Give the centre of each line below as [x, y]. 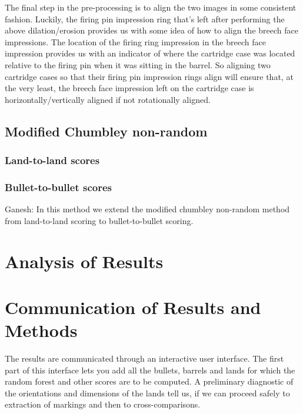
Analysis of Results [84, 261]
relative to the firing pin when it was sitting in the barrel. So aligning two [138, 64]
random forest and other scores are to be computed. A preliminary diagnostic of [149, 381]
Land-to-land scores [52, 160]
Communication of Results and [133, 307]
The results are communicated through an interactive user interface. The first [144, 358]
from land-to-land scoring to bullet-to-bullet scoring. [99, 220]
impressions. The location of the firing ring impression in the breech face [135, 41]
